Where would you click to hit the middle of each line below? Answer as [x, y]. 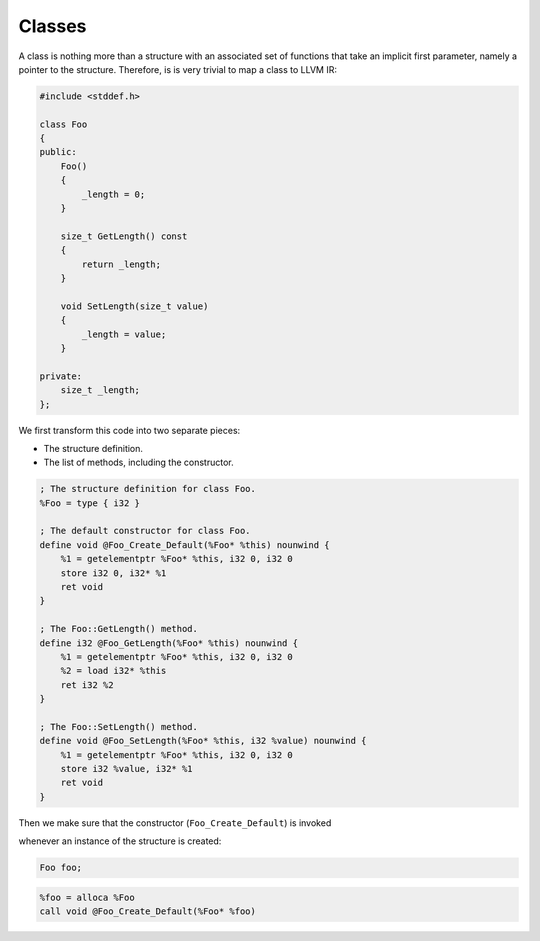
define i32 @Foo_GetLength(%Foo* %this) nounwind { [169, 643]
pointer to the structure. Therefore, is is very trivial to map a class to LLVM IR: [177, 69]
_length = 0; [113, 194]
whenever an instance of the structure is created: [120, 841]
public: [58, 152]
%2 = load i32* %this [113, 671]
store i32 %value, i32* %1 [127, 769]
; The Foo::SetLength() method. [119, 726]
